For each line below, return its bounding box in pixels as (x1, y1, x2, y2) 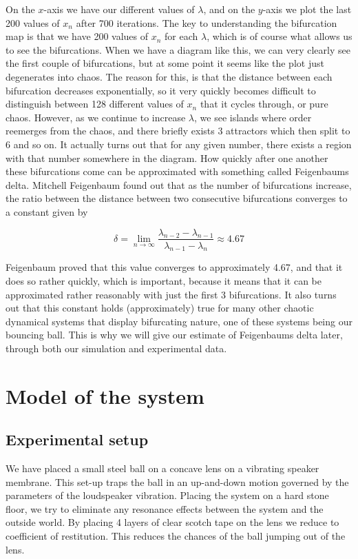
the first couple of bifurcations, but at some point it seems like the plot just (6, 56, 324, 70)
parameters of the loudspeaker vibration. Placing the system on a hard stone (6, 488, 329, 502)
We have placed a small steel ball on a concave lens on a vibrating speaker (6, 461, 319, 476)
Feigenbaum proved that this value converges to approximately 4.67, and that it (6, 260, 343, 274)
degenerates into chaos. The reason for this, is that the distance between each (6, 69, 333, 83)
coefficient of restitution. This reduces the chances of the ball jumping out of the (6, 529, 346, 543)
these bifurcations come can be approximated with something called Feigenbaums (6, 164, 349, 179)
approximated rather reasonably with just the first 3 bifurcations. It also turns (6, 287, 337, 301)
